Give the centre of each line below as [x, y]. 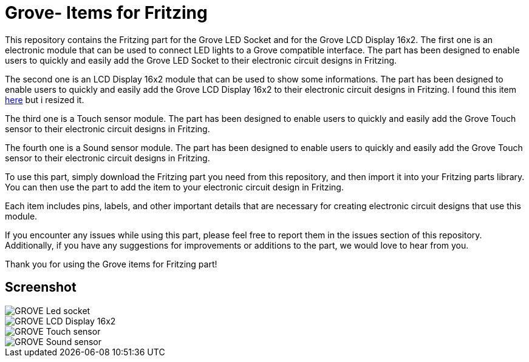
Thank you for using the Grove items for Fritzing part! [111, 264]
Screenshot [41, 287]
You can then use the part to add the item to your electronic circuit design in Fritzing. [174, 187]
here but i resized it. [45, 99]
